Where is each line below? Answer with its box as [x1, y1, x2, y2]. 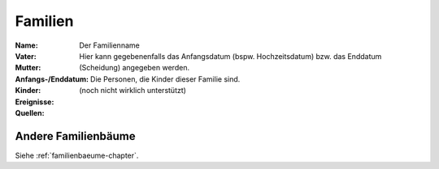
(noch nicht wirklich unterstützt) [79, 86, 187, 95]
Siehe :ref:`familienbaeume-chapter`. [15, 150, 139, 160]
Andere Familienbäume [15, 129, 136, 143]
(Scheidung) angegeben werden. [79, 63, 190, 73]
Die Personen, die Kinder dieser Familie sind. [89, 74, 241, 84]
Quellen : [15, 108, 45, 117]
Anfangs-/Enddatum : [15, 74, 89, 84]
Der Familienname [79, 40, 140, 50]
